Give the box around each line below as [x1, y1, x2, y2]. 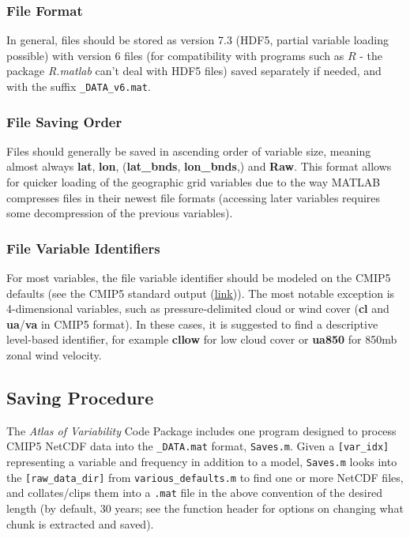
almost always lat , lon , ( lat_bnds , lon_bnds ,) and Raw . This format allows [6, 158, 392, 175]
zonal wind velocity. [6, 347, 102, 363]
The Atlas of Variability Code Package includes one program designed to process [6, 422, 397, 438]
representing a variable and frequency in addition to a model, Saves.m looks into [6, 453, 397, 470]
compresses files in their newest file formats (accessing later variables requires [6, 189, 381, 205]
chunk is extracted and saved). [6, 515, 154, 532]
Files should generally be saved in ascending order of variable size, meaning [6, 142, 371, 159]
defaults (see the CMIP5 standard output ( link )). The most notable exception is [6, 284, 395, 301]
